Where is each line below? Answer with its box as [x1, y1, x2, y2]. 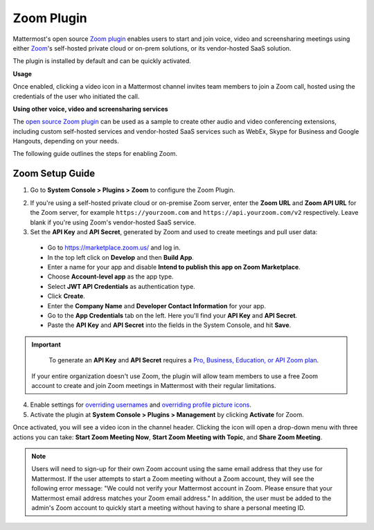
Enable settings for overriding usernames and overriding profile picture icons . [30, 400, 252, 409]
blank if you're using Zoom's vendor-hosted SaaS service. [30, 218, 197, 227]
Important [31, 340, 62, 348]
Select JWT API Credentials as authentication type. [47, 282, 195, 290]
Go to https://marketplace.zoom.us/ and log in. [47, 243, 181, 252]
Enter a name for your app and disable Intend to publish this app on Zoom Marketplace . [47, 263, 301, 272]
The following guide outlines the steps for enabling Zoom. [12, 150, 178, 158]
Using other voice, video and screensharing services [12, 105, 169, 113]
